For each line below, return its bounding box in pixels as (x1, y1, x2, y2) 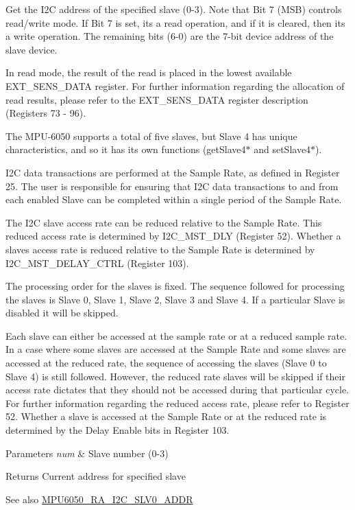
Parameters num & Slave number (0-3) (5, 445, 169, 460)
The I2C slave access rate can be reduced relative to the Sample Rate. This (5, 215, 322, 229)
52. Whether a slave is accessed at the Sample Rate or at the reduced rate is (5, 409, 327, 424)
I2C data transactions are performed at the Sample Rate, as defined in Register (5, 165, 340, 179)
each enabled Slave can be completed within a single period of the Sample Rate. (5, 192, 342, 207)
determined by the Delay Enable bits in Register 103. (5, 423, 230, 437)
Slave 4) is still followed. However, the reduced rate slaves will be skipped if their (5, 369, 345, 383)
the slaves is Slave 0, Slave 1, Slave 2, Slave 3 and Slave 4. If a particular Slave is (5, 292, 345, 306)
